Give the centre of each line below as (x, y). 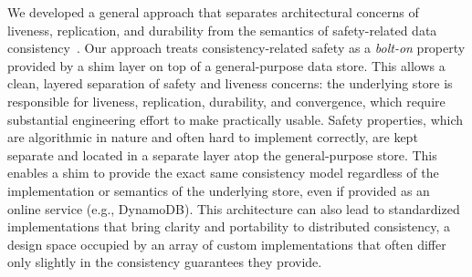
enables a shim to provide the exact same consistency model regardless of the (223, 173)
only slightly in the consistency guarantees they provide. (165, 262)
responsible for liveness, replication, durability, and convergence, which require (226, 101)
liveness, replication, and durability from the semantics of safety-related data (222, 30)
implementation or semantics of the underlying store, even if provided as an (219, 190)
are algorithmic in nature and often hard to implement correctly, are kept (213, 137)
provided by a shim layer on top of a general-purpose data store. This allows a (226, 65)
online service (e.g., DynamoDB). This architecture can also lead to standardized (234, 208)
